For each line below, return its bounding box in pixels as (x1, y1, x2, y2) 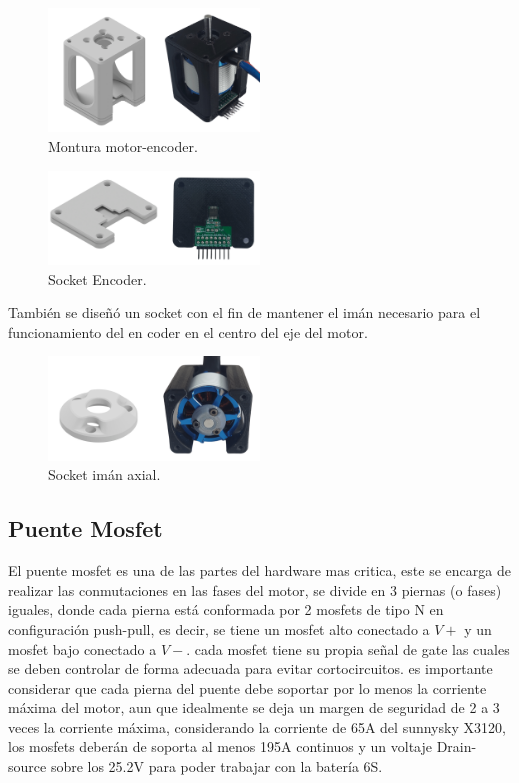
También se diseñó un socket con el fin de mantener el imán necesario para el (8, 302, 481, 323)
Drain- (436, 736, 477, 757)
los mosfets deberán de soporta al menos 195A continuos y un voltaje (8, 736, 433, 757)
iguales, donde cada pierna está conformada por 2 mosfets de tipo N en (8, 599, 444, 620)
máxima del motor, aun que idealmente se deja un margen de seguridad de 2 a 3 (8, 697, 500, 718)
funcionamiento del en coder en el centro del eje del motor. (8, 321, 368, 342)
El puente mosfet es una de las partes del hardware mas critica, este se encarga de (8, 560, 511, 581)
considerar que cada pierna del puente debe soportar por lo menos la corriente (8, 677, 487, 698)
